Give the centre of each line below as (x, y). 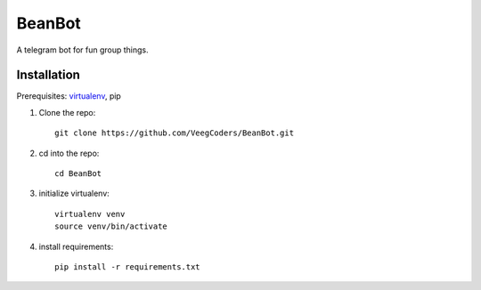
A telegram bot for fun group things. (82, 50)
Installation (48, 75)
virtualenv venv (90, 214)
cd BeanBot (78, 174)
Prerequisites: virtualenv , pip (69, 96)
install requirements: (76, 246)
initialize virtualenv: (74, 193)
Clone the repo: (67, 112)
